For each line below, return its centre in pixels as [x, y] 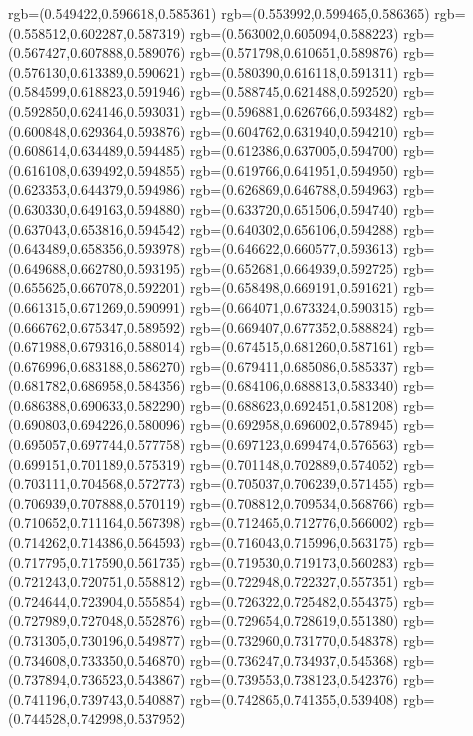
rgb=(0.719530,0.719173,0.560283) [294, 561]
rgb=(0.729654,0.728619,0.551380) [294, 620]
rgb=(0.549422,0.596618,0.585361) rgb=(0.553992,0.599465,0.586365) [219, 13]
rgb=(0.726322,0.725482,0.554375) [294, 600]
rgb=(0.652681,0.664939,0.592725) [294, 267]
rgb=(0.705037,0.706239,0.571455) [294, 483]
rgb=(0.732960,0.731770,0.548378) [294, 640]
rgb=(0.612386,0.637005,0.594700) [294, 150]
